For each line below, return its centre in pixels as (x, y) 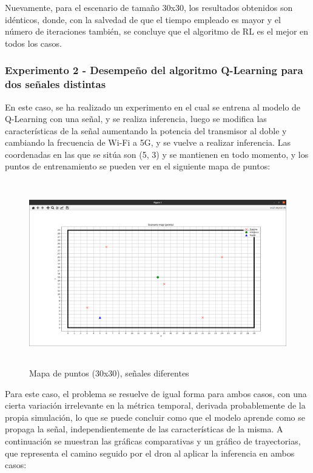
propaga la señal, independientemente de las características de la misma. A (144, 429)
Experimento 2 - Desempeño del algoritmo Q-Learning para (154, 70)
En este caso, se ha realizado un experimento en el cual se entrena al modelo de (153, 107)
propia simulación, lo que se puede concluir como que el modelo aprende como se (155, 417)
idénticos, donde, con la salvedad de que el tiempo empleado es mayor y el (143, 19)
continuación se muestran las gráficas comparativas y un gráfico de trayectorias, (153, 441)
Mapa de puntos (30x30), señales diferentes (109, 373)
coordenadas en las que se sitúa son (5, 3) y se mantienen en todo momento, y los (157, 154)
